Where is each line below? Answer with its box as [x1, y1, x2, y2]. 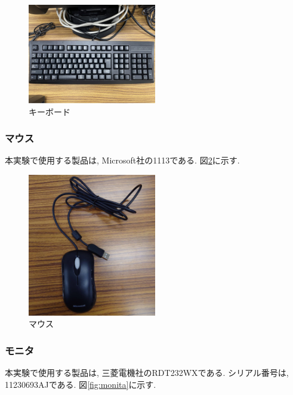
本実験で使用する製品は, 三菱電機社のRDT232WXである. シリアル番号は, [5, 366, 289, 379]
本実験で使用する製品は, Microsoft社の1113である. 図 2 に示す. [5, 154, 240, 166]
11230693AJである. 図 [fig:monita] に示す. [5, 378, 156, 390]
